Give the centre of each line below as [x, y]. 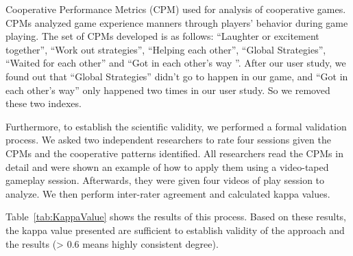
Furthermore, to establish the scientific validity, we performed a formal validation [176, 126]
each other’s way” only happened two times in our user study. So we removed [168, 90]
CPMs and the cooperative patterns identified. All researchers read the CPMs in [174, 153]
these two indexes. [44, 103]
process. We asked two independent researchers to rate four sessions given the [168, 140]
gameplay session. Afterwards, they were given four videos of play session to [165, 180]
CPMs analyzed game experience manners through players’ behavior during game [177, 22]
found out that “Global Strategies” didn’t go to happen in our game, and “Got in [177, 76]
